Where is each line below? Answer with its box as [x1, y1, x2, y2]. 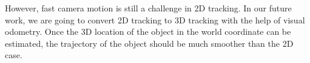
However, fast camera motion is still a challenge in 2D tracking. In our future [5, 2, 292, 14]
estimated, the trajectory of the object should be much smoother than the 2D [5, 37, 294, 49]
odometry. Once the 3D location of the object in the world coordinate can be [5, 25, 291, 38]
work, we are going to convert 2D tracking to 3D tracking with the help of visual [5, 13, 305, 26]
